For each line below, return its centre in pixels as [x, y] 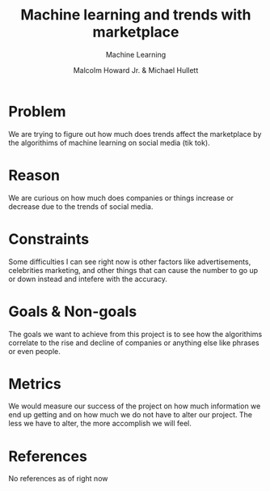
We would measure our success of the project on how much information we [135, 406]
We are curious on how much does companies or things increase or [121, 198]
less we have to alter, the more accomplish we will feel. [100, 424]
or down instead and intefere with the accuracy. [88, 279]
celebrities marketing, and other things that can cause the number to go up [133, 270]
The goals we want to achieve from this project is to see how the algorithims [135, 334]
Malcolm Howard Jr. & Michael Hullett [136, 70]
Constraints [49, 239]
